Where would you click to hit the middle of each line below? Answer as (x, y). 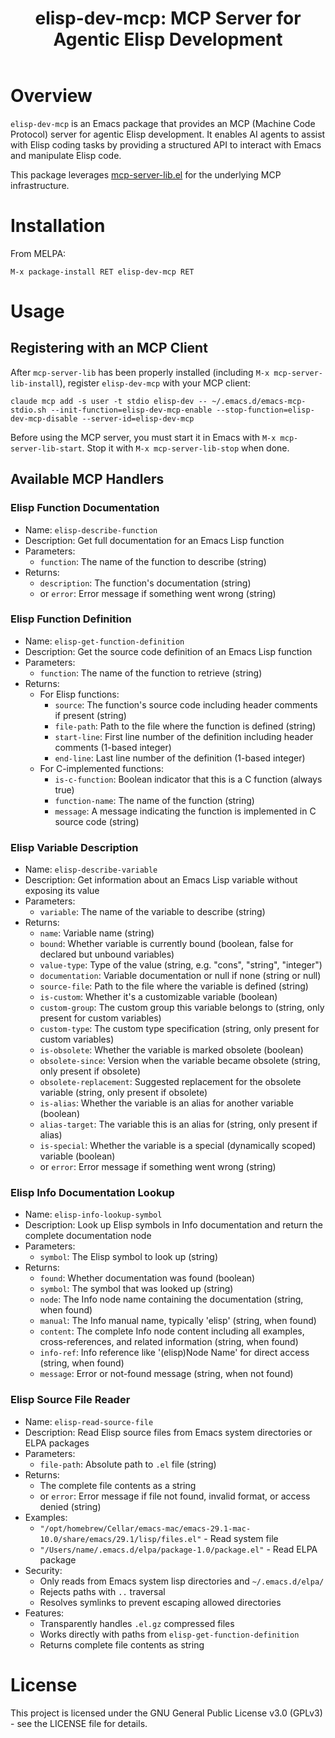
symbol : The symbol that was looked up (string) (136, 1289)
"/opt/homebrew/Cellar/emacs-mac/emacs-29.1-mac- (145, 1528)
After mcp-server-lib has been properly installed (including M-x (140, 372)
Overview (51, 96)
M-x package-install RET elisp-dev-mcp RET (102, 272)
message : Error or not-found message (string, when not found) (166, 1374)
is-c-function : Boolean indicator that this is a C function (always (188, 779)
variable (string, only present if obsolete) (123, 1093)
